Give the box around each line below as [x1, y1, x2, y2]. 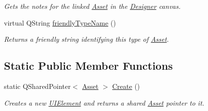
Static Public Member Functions [4, 58, 173, 73]
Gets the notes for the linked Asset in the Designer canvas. [4, 1, 181, 11]
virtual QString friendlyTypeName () [4, 17, 116, 28]
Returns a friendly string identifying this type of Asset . [4, 34, 169, 44]
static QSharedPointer [4, 81, 71, 91]
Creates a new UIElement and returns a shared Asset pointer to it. [4, 97, 205, 108]
